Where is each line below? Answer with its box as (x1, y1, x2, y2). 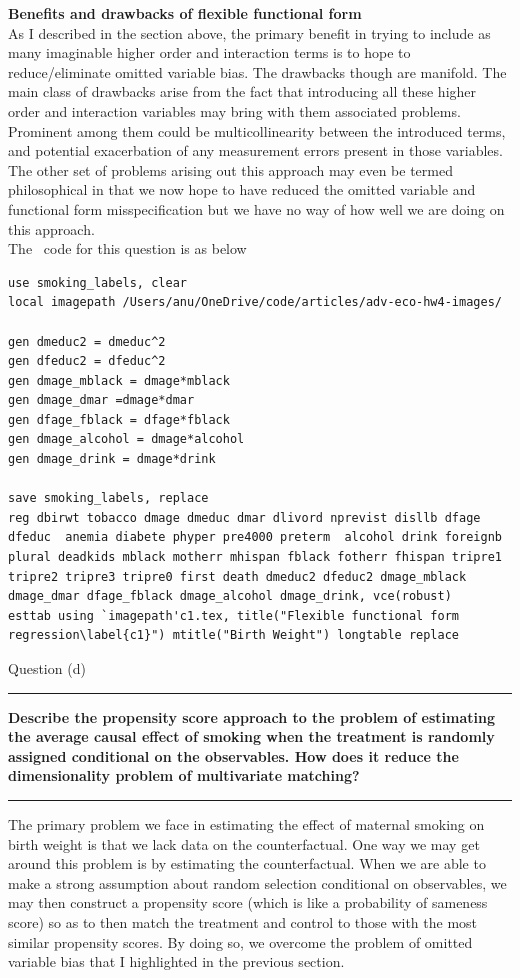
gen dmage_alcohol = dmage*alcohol (8, 432, 245, 447)
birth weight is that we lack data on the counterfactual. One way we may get (8, 833, 480, 854)
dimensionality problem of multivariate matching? (8, 765, 360, 786)
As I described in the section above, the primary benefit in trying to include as (8, 22, 491, 43)
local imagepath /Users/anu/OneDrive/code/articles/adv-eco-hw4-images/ (8, 295, 502, 310)
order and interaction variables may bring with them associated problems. (8, 100, 461, 121)
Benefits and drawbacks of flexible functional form (8, 3, 362, 23)
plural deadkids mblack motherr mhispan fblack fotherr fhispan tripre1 (8, 550, 502, 565)
